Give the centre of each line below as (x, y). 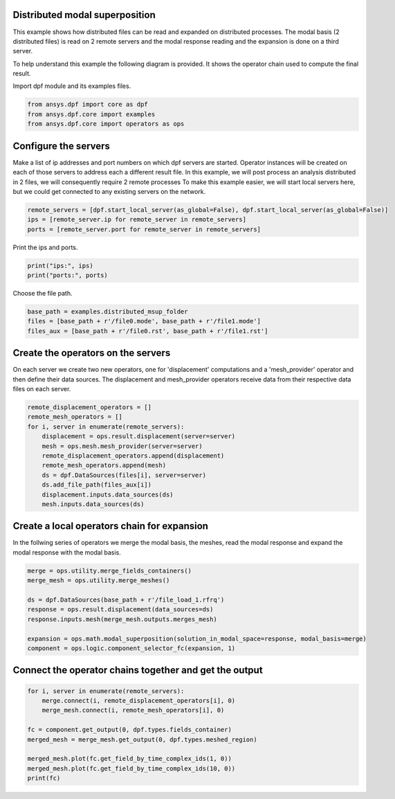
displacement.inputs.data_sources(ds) (108, 494)
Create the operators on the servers (92, 353)
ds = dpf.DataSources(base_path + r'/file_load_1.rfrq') (126, 600)
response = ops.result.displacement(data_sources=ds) (120, 610)
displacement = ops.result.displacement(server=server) (139, 437)
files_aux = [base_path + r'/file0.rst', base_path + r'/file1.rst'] (148, 331)
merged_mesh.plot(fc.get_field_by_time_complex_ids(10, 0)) (131, 768)
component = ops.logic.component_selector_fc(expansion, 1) (131, 648)
